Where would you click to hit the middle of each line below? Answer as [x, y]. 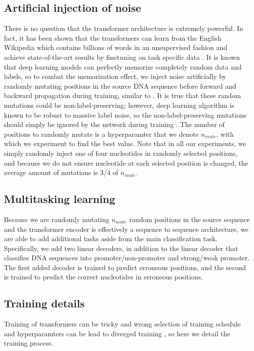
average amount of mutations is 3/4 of [61, 172]
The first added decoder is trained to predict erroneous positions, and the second [125, 267]
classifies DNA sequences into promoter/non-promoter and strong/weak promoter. [127, 258]
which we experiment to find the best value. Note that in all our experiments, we [125, 143]
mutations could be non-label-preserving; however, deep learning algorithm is [119, 105]
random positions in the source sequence [190, 219]
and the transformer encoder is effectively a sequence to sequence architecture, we [126, 229]
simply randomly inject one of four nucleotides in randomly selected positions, [121, 153]
